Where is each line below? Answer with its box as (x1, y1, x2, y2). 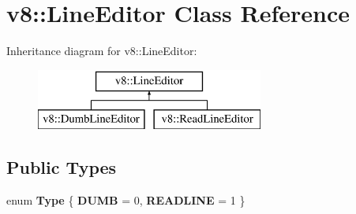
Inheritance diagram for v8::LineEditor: (6, 42, 197, 59)
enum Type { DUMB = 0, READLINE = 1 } (6, 192, 245, 208)
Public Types (6, 155, 117, 179)
